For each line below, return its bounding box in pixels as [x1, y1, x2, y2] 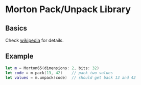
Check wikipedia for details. [5, 37, 64, 43]
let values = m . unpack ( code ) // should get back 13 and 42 [5, 75, 136, 80]
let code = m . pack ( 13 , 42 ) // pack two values [5, 70, 113, 75]
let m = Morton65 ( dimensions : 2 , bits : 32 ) [5, 65, 100, 71]
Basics [5, 24, 27, 33]
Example [5, 52, 34, 61]
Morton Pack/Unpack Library [5, 4, 131, 15]
